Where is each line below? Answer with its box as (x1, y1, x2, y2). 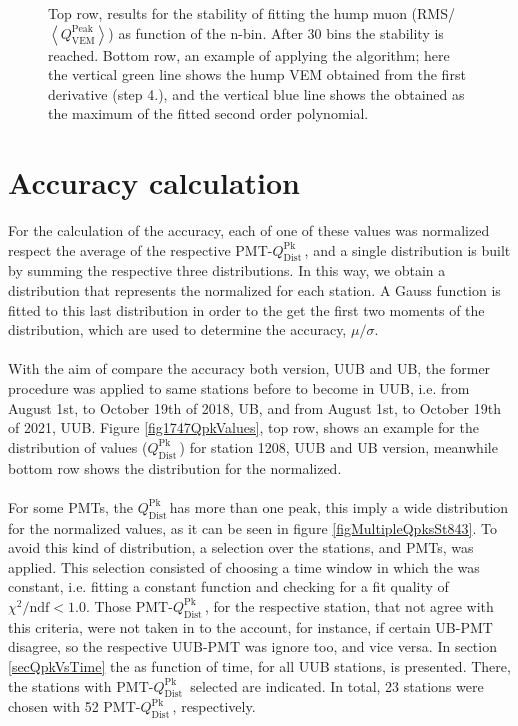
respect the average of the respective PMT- (8, 239, 273, 260)
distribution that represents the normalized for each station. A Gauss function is (8, 280, 501, 301)
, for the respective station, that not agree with (205, 595, 494, 616)
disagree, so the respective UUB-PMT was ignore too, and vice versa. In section (8, 636, 497, 657)
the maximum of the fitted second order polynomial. (48, 103, 369, 124)
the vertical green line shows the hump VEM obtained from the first (48, 64, 466, 85)
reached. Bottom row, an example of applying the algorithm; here (48, 44, 450, 65)
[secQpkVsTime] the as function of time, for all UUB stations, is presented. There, (8, 655, 511, 676)
